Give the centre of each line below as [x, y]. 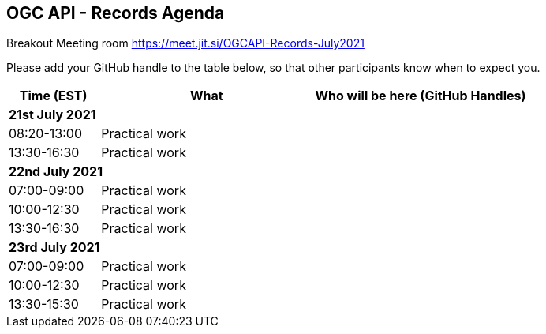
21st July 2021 [52, 115]
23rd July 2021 [54, 248]
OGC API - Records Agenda [116, 13]
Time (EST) [53, 96]
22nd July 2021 [56, 172]
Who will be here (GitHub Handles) [421, 96]
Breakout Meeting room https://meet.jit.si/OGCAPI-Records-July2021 [185, 43]
